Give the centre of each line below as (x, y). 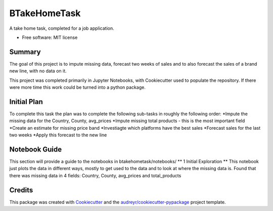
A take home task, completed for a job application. (62, 28)
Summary (25, 52)
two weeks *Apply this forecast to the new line (58, 135)
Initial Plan (26, 102)
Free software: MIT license (50, 37)
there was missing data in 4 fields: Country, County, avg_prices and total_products (95, 175)
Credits (21, 190)
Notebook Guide (36, 149)
